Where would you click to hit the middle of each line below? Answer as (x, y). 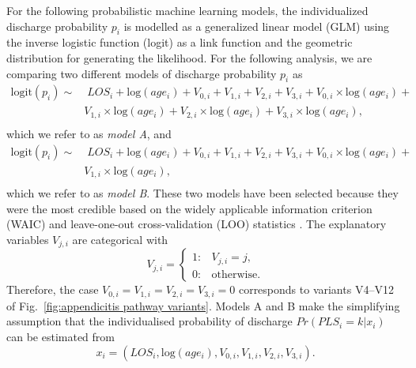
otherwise (234, 274)
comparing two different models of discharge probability (142, 73)
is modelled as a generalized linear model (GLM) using (257, 26)
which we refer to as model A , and (89, 133)
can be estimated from (61, 336)
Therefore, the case (53, 289)
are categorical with (120, 239)
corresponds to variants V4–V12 (316, 289)
